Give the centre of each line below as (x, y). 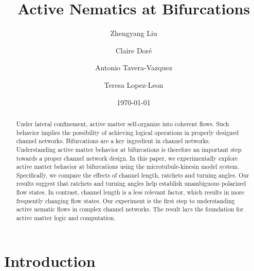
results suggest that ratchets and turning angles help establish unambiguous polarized (131, 183)
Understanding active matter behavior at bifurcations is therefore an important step (129, 149)
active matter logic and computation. (66, 218)
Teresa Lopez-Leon (134, 84)
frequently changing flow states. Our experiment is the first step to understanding (125, 200)
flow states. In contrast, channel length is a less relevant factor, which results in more (130, 192)
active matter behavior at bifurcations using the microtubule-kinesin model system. (128, 167)
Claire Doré (134, 50)
